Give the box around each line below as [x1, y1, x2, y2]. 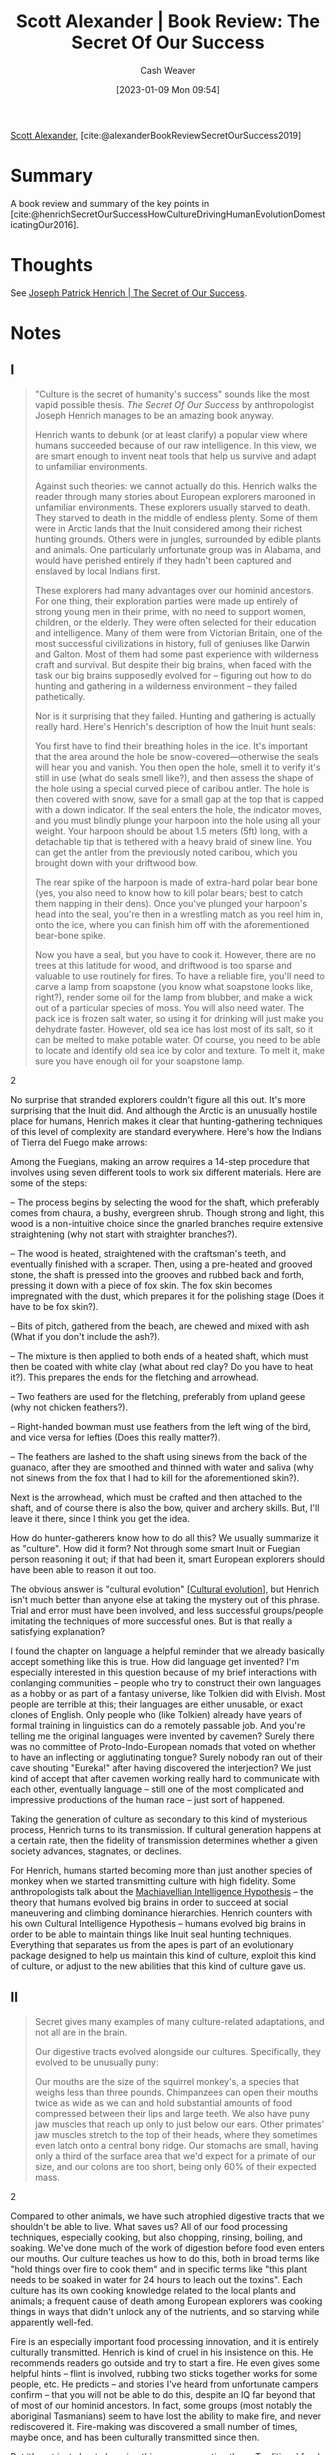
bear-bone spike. [34, 929, 106, 941]
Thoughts [10, 254, 93, 277]
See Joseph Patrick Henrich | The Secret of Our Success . [10, 286, 248, 299]
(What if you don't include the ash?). [10, 1330, 161, 1342]
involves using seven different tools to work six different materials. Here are [10, 1166, 322, 1178]
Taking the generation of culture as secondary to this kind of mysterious [10, 1813, 308, 1825]
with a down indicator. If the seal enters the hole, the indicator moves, [34, 803, 323, 815]
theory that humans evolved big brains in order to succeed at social [10, 1896, 289, 1908]
